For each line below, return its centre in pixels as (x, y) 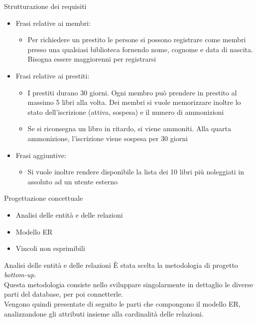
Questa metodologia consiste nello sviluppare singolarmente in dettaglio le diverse (129, 284)
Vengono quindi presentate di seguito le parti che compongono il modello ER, (122, 304)
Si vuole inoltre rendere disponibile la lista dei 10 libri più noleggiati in (136, 172)
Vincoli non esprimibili (50, 248)
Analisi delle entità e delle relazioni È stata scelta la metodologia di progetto (121, 265)
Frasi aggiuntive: (41, 155)
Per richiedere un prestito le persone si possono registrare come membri (137, 40)
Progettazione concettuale (44, 198)
